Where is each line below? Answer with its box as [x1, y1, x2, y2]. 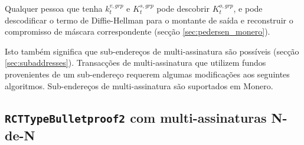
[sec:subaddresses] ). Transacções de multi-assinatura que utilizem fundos [5, 56, 266, 69]
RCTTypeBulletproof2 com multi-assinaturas [5, 108, 267, 126]
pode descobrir [156, 2, 210, 14]
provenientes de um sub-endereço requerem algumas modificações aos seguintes [5, 68, 290, 80]
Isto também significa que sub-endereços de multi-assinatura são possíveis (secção [5, 45, 299, 57]
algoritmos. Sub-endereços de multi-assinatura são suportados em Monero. [5, 79, 273, 92]
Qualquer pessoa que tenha [5, 2, 103, 14]
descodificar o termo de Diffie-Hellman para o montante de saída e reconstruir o [5, 14, 293, 26]
